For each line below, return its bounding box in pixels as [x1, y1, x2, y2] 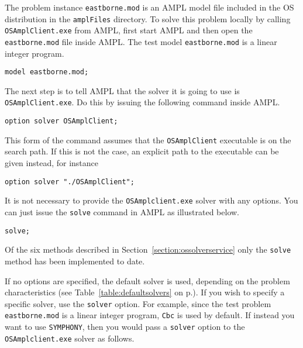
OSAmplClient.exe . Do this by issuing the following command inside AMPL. [5, 96, 280, 108]
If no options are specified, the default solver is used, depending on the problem [5, 274, 290, 287]
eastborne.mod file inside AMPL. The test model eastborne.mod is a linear [5, 35, 277, 47]
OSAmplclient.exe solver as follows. [5, 332, 135, 344]
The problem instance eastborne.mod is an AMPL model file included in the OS [5, 1, 294, 13]
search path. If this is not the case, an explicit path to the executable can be [5, 145, 279, 157]
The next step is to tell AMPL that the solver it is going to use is [5, 84, 240, 97]
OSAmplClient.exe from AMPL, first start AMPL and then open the [5, 24, 253, 36]
